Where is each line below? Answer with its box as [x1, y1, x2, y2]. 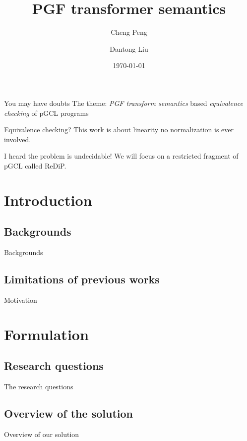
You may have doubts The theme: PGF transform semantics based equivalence [4, 97, 243, 108]
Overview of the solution [4, 406, 133, 421]
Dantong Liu [110, 43, 148, 54]
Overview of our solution [4, 429, 79, 439]
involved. [4, 134, 31, 144]
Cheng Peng [111, 27, 147, 37]
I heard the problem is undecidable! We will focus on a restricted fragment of [4, 151, 239, 161]
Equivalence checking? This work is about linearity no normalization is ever [4, 124, 234, 135]
